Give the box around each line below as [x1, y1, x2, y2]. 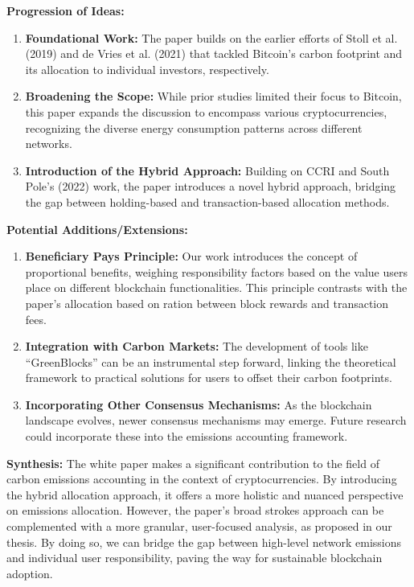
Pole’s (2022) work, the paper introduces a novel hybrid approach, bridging [25, 178, 396, 195]
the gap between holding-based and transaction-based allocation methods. [25, 193, 390, 210]
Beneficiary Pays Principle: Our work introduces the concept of [25, 248, 358, 265]
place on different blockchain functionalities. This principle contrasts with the [25, 279, 408, 296]
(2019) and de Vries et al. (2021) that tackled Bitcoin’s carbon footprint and [25, 45, 403, 62]
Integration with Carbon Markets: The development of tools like [25, 338, 368, 355]
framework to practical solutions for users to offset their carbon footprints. [25, 369, 392, 386]
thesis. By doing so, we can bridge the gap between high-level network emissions [6, 533, 402, 550]
